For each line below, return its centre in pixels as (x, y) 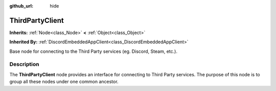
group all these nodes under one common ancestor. (64, 82)
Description (24, 65)
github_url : (21, 6)
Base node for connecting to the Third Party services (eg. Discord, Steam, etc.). (93, 51)
